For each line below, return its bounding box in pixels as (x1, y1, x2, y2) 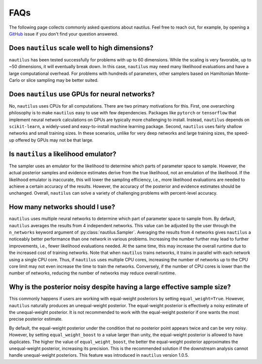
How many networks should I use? (9, 203, 115, 211)
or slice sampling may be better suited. (21, 77, 99, 83)
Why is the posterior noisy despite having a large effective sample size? (9, 283, 231, 291)
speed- (234, 130, 249, 136)
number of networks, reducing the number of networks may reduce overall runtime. (9, 270, 177, 276)
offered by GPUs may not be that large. (15, 137, 94, 143)
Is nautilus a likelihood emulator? (9, 150, 116, 158)
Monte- (235, 71, 250, 76)
